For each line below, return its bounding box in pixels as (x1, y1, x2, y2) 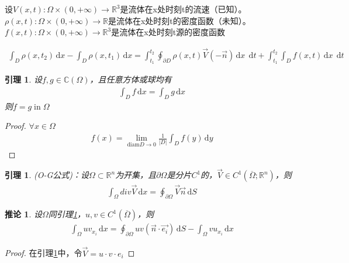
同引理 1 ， (48, 208, 85, 220)
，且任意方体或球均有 (89, 73, 172, 86)
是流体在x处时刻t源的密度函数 (111, 26, 226, 38)
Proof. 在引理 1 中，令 (5, 247, 82, 259)
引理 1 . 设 (5, 73, 42, 86)
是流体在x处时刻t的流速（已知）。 (120, 3, 247, 15)
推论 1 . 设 (5, 208, 42, 220)
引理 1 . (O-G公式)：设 (5, 169, 89, 181)
